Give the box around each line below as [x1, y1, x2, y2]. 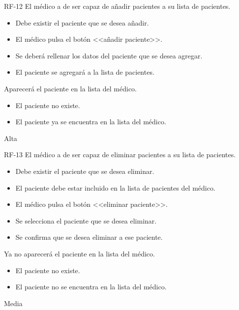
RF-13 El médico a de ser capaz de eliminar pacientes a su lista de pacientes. [4, 149, 236, 160]
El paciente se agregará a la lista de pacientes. [15, 67, 154, 77]
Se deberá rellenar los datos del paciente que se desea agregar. [15, 50, 203, 60]
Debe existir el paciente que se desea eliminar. [15, 166, 154, 176]
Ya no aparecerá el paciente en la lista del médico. [4, 248, 155, 258]
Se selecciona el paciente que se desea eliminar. [15, 215, 157, 225]
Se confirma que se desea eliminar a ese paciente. [15, 232, 163, 242]
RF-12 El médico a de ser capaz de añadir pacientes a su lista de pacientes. [4, 1, 231, 11]
